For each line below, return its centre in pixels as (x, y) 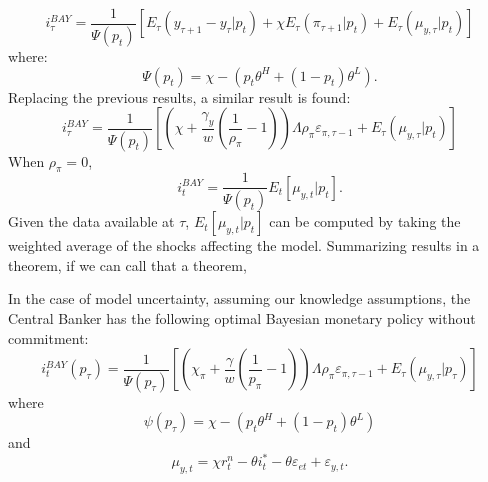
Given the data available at (91, 221)
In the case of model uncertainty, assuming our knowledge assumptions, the (239, 298)
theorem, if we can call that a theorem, (127, 264)
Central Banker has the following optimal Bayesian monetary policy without (242, 318)
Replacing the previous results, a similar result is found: (179, 96)
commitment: (48, 337)
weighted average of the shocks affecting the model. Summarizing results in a (244, 245)
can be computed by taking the (365, 221)
